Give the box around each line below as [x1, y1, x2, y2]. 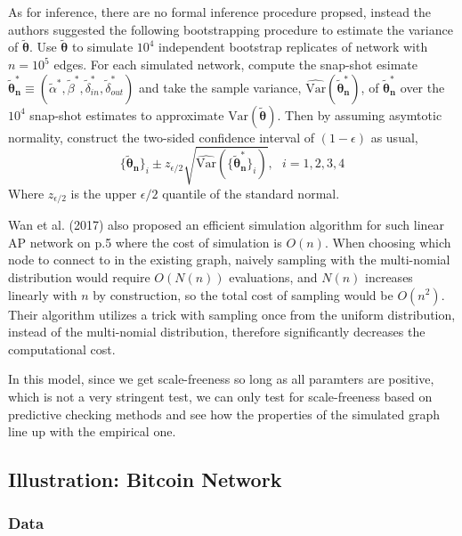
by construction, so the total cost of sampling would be [93, 285, 393, 304]
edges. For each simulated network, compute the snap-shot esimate [53, 55, 417, 73]
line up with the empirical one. [8, 422, 176, 441]
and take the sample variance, [138, 77, 302, 96]
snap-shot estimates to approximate [29, 105, 224, 124]
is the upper [70, 183, 137, 202]
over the [400, 77, 445, 96]
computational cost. [8, 339, 116, 358]
